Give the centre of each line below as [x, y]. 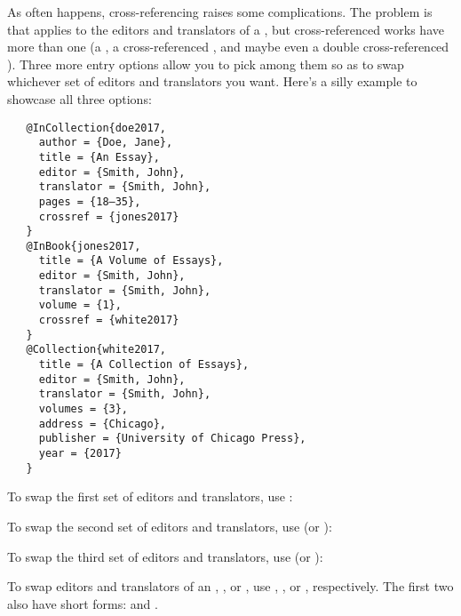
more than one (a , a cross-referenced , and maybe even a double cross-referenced [228, 47]
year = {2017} [80, 453]
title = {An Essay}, [99, 157]
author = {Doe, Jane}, [106, 143]
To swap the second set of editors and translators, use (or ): [170, 526]
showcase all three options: [79, 98]
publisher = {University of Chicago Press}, [172, 439]
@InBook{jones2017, [83, 246]
